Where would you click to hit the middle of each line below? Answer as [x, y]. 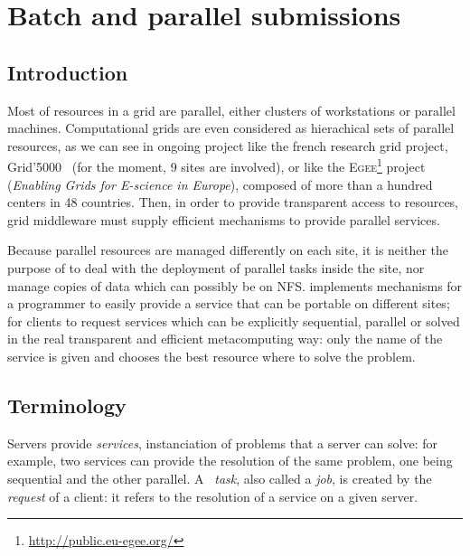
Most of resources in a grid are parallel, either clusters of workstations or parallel [231, 110]
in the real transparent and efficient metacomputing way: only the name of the [225, 339]
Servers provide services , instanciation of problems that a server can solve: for [222, 443]
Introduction [68, 72]
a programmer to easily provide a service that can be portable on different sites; [229, 303]
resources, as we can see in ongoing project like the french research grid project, [228, 145]
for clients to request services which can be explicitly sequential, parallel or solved [234, 320]
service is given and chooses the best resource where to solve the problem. [211, 356]
